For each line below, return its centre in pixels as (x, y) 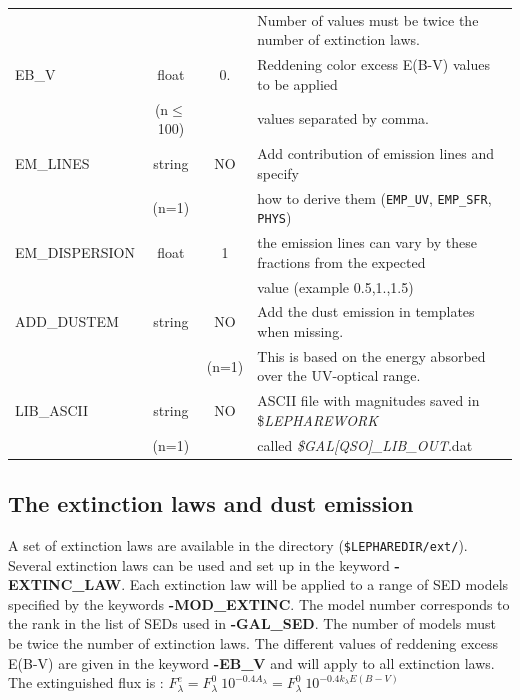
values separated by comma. (343, 118)
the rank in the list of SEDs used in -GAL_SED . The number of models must (252, 623)
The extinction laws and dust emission (211, 503)
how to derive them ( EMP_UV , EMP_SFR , (374, 197)
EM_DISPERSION (75, 251)
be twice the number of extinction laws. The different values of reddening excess (253, 642)
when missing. (300, 330)
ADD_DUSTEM (67, 321)
